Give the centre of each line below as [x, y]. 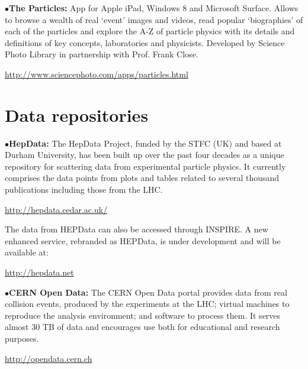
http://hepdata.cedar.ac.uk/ [56, 209]
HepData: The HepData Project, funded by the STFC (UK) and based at [145, 143]
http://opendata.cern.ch [49, 358]
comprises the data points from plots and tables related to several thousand [142, 178]
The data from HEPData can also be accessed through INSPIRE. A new [137, 229]
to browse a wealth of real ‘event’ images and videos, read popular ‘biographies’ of [154, 19]
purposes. [22, 338]
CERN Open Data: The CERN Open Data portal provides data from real [148, 292]
